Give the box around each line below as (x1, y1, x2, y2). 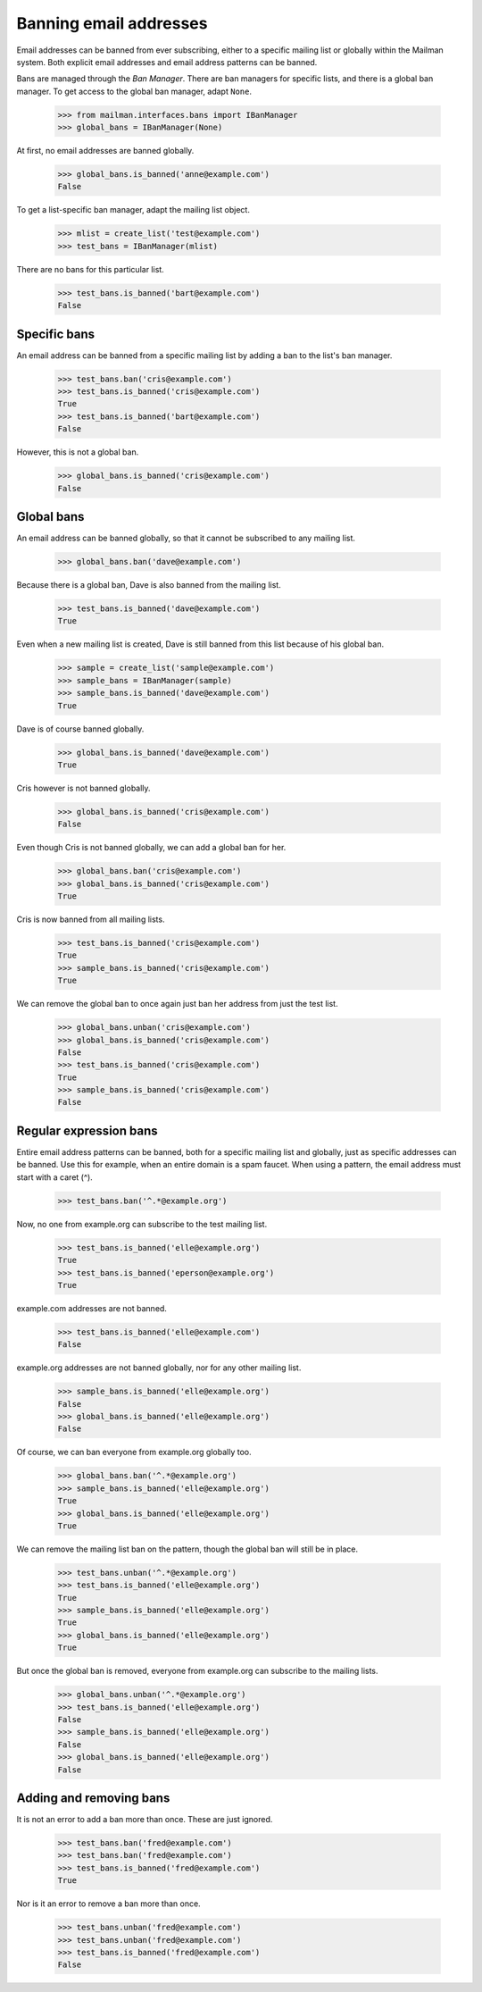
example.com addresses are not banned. (16, 1302, 167, 1313)
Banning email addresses (16, 13, 208, 33)
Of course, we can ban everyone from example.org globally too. (16, 1447, 252, 1458)
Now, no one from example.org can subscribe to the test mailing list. (16, 1218, 268, 1229)
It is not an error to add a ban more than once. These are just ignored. (16, 1814, 273, 1825)
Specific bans (16, 326, 96, 341)
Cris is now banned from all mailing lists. (16, 914, 165, 925)
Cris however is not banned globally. (16, 783, 151, 793)
